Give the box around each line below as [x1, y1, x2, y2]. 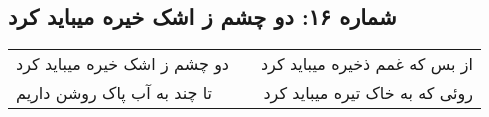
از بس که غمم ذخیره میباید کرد [260, 52, 474, 76]
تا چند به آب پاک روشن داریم [16, 81, 213, 105]
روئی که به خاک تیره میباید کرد [263, 81, 474, 105]
